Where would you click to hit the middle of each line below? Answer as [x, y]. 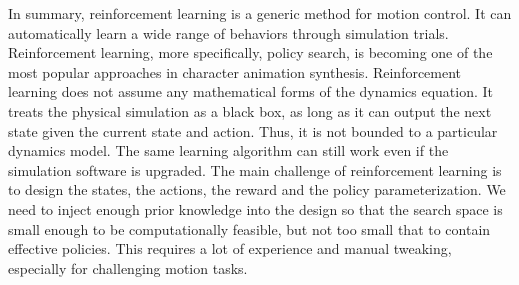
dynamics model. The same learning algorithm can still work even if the [228, 150]
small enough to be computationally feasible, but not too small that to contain [249, 228]
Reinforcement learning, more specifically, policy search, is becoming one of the [250, 52]
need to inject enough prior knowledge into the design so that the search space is [255, 208]
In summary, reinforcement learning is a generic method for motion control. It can [260, 13]
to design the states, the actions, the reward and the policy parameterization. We [257, 189]
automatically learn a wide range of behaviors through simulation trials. [228, 32]
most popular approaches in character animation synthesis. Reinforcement [235, 71]
